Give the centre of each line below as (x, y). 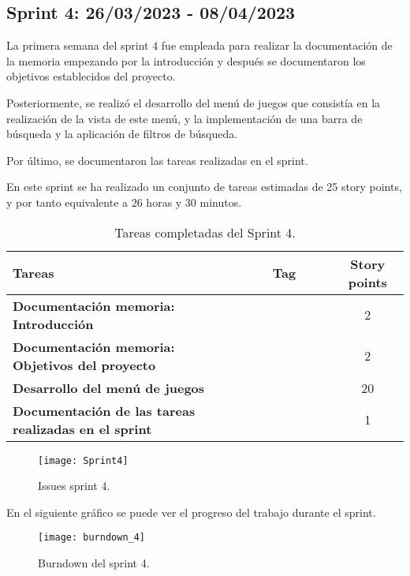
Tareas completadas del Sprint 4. (205, 232)
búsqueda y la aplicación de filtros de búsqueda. (122, 134)
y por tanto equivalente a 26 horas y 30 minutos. (124, 202)
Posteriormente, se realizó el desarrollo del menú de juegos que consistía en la (194, 102)
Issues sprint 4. (74, 486)
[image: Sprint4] (83, 460)
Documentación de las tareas (104, 410)
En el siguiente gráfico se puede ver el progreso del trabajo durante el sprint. (191, 512)
